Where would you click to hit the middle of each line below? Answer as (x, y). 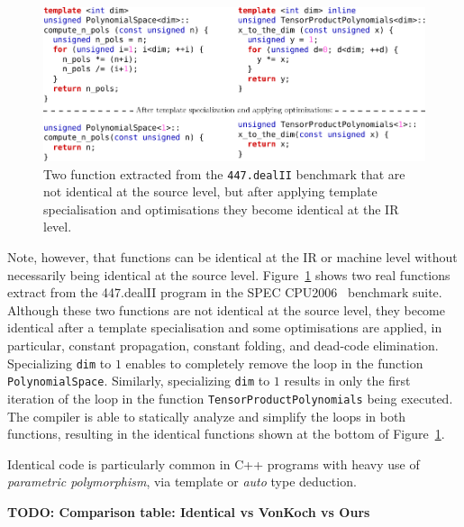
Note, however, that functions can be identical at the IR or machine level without (232, 257)
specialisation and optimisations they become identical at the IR (221, 209)
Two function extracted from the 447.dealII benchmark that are (224, 173)
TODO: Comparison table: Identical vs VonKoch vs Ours (189, 511)
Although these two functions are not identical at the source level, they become (226, 309)
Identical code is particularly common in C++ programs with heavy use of (214, 463)
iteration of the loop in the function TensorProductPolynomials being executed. (230, 398)
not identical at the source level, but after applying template (210, 191)
